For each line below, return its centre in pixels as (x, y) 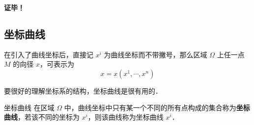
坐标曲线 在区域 (29, 107)
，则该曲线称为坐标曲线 (126, 117)
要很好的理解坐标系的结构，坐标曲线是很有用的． (83, 90)
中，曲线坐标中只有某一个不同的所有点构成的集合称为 (150, 107)
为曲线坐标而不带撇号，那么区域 (155, 54)
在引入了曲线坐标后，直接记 (49, 54)
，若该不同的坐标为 (49, 117)
